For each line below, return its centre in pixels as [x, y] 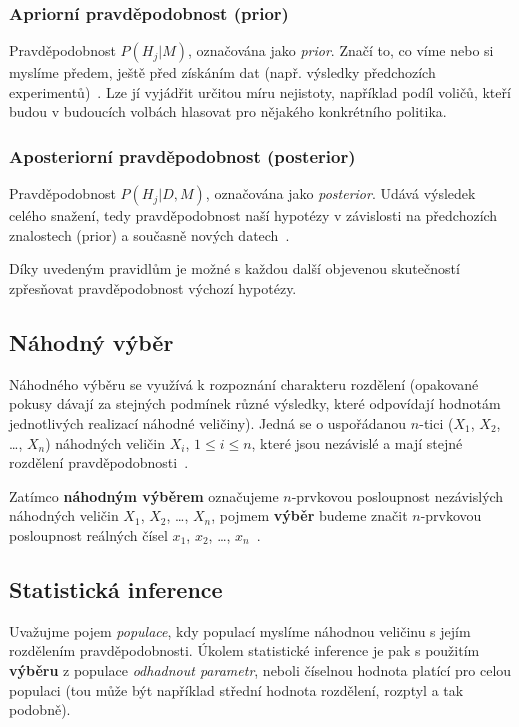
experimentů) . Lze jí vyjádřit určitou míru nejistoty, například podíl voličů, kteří [260, 91]
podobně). [40, 709]
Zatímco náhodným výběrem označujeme [144, 495]
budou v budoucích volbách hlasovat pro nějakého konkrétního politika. [228, 111]
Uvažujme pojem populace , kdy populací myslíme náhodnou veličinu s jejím [240, 630]
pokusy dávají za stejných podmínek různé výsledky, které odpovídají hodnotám [255, 403]
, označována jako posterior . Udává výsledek [340, 193]
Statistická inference [116, 588]
